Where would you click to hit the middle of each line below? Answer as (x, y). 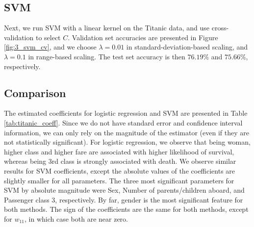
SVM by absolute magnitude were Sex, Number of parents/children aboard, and (124, 190)
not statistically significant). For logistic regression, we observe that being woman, (127, 142)
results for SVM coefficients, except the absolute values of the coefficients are (120, 170)
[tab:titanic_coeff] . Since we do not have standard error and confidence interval (123, 122)
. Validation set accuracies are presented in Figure (143, 37)
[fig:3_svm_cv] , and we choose (50, 47)
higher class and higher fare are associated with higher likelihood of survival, (119, 151)
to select (48, 37)
